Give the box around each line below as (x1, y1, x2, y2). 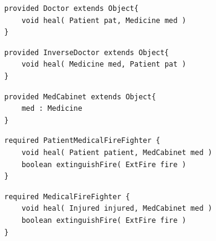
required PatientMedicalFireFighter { (4, 136, 160, 145)
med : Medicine (21, 104, 82, 113)
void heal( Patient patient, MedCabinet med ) (21, 148, 212, 157)
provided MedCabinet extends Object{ (4, 92, 156, 101)
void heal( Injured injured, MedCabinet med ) (21, 204, 212, 213)
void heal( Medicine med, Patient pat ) (21, 60, 186, 69)
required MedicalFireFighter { (4, 192, 130, 201)
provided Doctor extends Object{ (4, 4, 139, 13)
